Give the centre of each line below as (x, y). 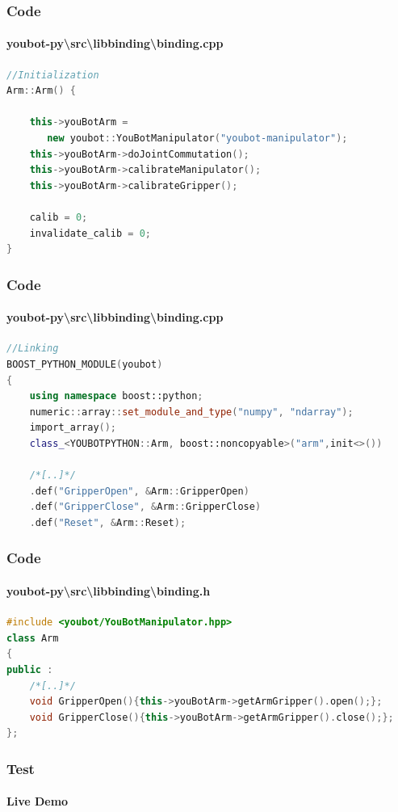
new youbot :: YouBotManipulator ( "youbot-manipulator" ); (197, 139)
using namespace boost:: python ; (116, 396)
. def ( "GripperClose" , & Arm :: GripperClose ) (145, 507)
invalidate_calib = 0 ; (90, 233)
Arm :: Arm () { (41, 91)
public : (30, 669)
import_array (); (73, 428)
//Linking (33, 349)
